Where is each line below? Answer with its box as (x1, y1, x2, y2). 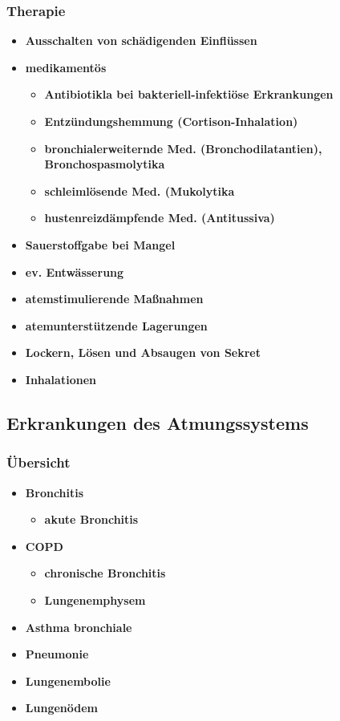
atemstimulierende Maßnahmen (25, 290, 204, 307)
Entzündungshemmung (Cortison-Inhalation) (44, 113, 298, 129)
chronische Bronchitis (44, 565, 166, 581)
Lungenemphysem (44, 591, 146, 608)
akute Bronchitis (44, 511, 139, 528)
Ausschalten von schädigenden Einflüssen (25, 32, 257, 49)
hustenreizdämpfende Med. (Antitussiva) (44, 209, 275, 226)
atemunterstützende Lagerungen (25, 317, 208, 334)
